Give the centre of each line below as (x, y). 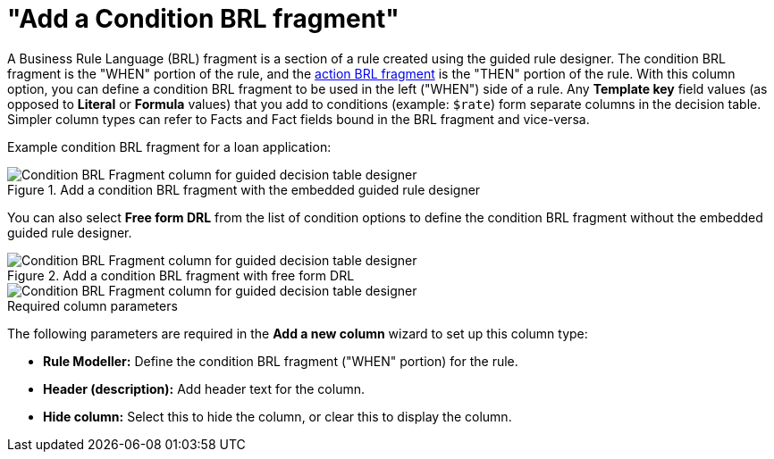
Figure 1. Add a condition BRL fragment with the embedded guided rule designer (244, 189)
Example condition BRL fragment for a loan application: (169, 146)
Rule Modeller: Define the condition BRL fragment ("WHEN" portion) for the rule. (281, 361)
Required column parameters (93, 305)
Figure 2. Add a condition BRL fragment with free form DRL (181, 275)
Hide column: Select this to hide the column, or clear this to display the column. (278, 416)
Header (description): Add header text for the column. (204, 388)
